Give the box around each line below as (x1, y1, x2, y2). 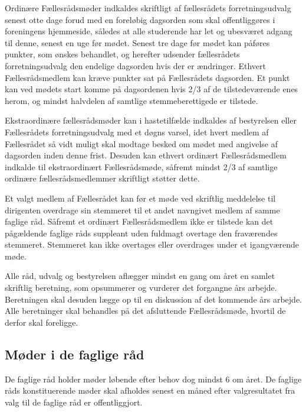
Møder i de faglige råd (5, 345, 144, 363)
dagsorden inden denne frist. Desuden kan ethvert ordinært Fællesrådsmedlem (5, 149, 287, 161)
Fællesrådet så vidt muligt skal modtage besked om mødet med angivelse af (5, 137, 278, 150)
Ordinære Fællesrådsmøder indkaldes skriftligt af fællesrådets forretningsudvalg (5, 2, 291, 14)
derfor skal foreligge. (5, 316, 78, 328)
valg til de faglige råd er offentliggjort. (5, 395, 143, 408)
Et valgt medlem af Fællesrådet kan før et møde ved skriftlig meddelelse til (5, 192, 276, 204)
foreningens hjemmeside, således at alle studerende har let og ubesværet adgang (5, 25, 292, 37)
